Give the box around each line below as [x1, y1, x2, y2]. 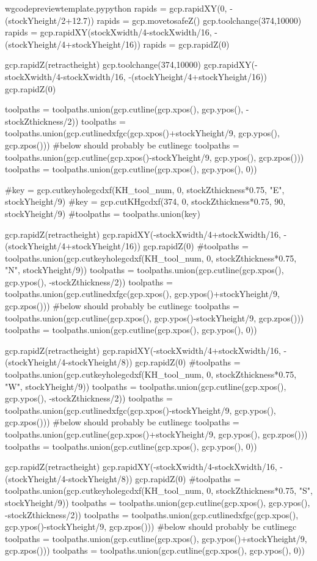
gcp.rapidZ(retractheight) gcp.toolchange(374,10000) [5, 58, 201, 71]
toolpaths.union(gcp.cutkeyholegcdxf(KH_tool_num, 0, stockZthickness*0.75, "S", [5, 484, 313, 497]
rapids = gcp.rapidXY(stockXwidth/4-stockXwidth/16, [5, 26, 212, 38]
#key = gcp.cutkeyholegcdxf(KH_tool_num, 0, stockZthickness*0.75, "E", [5, 183, 285, 196]
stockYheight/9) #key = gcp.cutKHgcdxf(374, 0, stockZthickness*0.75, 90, [5, 195, 286, 208]
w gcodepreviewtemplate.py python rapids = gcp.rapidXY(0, [5, 2, 227, 14]
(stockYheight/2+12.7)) [5, 13, 94, 26]
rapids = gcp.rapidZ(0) [143, 37, 230, 50]
